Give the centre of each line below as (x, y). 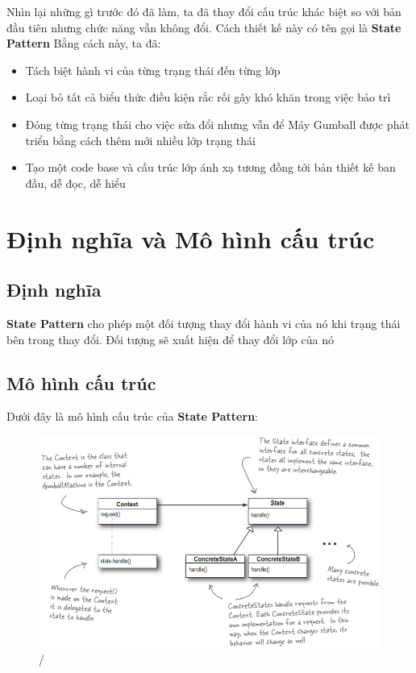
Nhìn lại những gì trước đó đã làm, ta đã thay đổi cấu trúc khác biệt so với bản (204, 11)
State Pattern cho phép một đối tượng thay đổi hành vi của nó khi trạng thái (204, 323)
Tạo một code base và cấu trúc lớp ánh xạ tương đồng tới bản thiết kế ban (210, 167)
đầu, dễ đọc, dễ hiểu (75, 183)
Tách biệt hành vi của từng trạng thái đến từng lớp (153, 70)
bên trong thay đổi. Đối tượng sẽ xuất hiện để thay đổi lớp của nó (170, 339)
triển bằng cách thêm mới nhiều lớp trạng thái (140, 140)
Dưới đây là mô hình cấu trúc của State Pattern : (132, 416)
